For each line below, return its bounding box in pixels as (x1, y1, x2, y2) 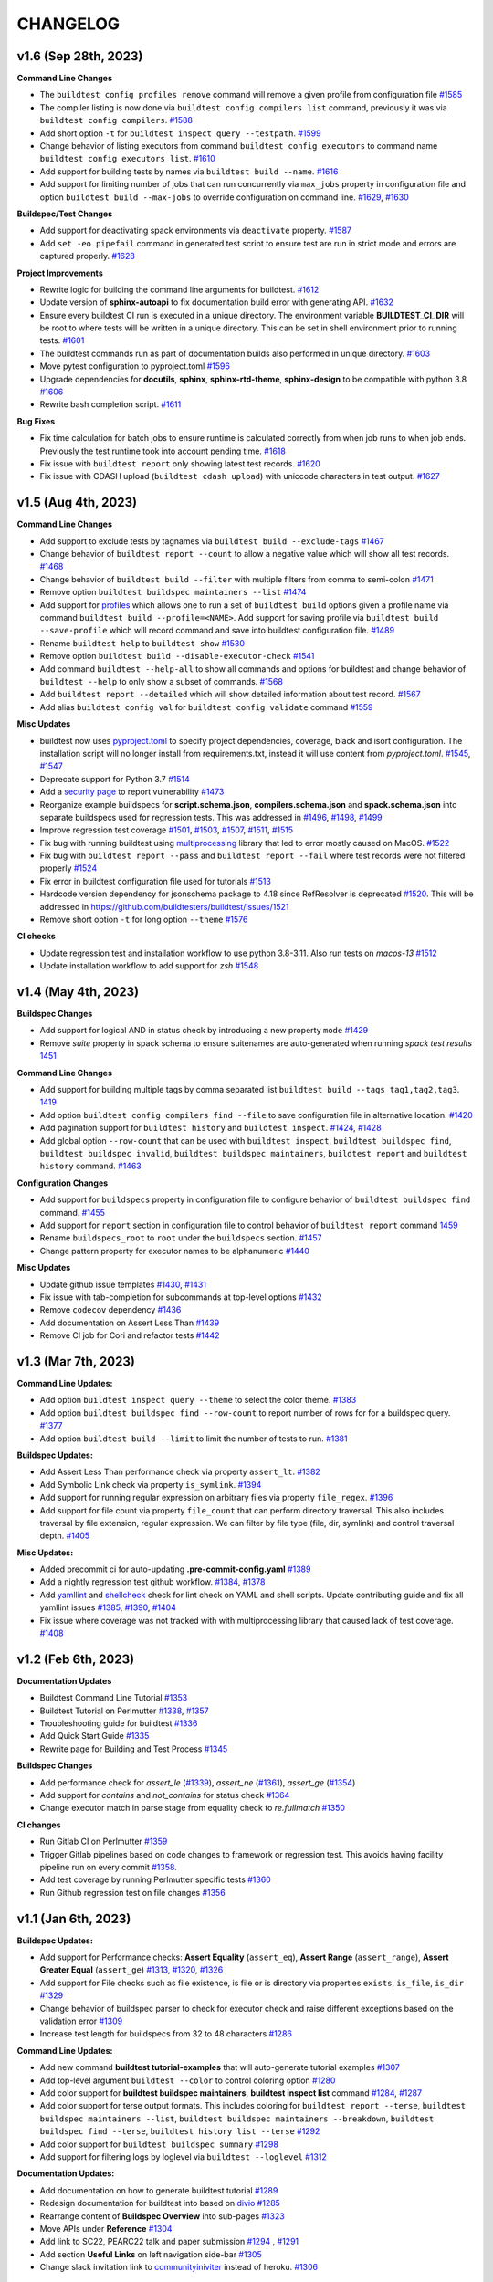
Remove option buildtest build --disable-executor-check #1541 (39, 651, 315, 662)
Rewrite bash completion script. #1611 (39, 399, 182, 410)
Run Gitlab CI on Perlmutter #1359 (39, 1836, 168, 1848)
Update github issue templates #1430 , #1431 (39, 1279, 207, 1290)
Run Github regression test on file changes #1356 (39, 1887, 226, 1898)
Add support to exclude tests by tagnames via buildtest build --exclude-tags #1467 (39, 535, 385, 547)
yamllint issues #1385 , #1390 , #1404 (39, 1602, 177, 1613)
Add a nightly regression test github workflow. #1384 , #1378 (39, 1576, 266, 1587)
